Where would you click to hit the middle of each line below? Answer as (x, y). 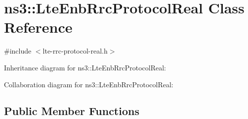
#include (18, 51)
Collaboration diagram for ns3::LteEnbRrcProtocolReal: (89, 84)
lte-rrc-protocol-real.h (75, 51)
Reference (38, 27)
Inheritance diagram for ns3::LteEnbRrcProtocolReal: (85, 67)
